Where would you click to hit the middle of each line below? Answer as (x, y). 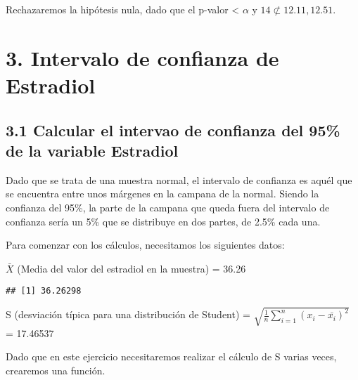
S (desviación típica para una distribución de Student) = (128, 314)
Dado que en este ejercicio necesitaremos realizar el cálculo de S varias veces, (171, 356)
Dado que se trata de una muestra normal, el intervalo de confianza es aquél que (179, 179)
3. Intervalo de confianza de (142, 57)
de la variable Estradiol (92, 150)
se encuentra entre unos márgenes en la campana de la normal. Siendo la (162, 194)
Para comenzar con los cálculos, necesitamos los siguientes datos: (145, 245)
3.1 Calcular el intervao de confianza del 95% (173, 130)
